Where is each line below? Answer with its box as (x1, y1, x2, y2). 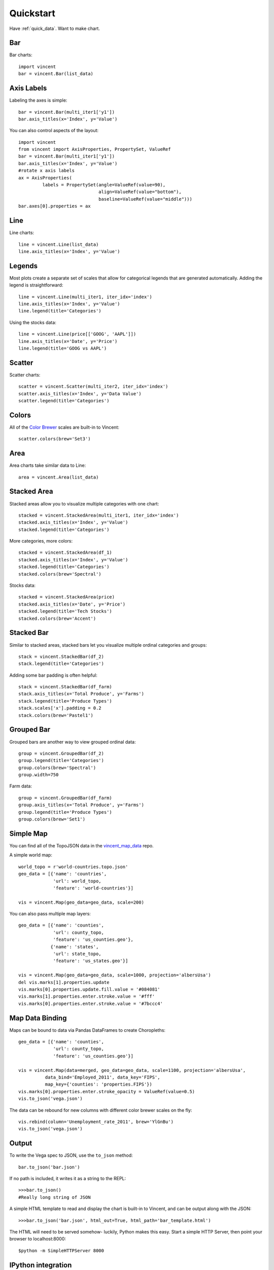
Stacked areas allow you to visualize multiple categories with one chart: (9, 500, 159, 506)
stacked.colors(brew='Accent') (18, 615, 96, 621)
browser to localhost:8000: (9, 1236, 66, 1242)
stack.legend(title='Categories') (18, 661, 104, 666)
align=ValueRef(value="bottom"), (98, 189, 182, 195)
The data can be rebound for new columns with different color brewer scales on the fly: (9, 1107, 192, 1113)
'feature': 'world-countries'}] (53, 885, 134, 891)
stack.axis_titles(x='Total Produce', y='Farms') (18, 691, 145, 697)
